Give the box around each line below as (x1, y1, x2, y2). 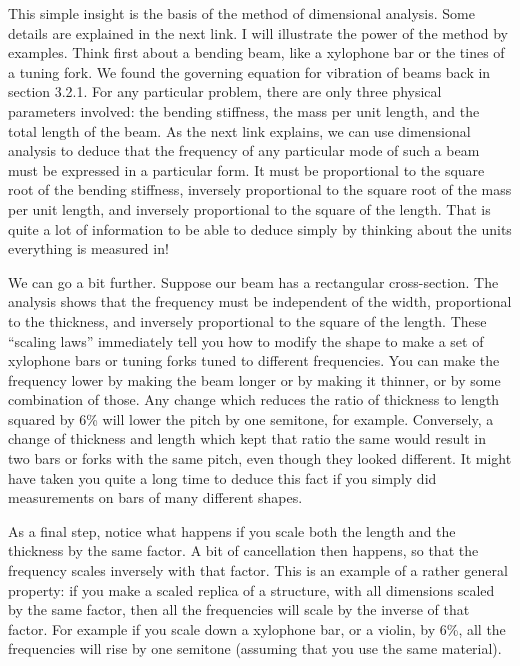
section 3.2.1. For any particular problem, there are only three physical (8, 81, 442, 102)
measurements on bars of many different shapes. (8, 487, 303, 508)
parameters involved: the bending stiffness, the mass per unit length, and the (8, 100, 480, 121)
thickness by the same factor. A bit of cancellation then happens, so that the (8, 540, 479, 561)
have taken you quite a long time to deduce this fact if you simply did (8, 467, 437, 488)
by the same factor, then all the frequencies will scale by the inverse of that (8, 599, 470, 620)
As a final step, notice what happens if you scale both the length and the (8, 520, 456, 541)
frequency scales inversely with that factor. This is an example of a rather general (8, 560, 508, 581)
